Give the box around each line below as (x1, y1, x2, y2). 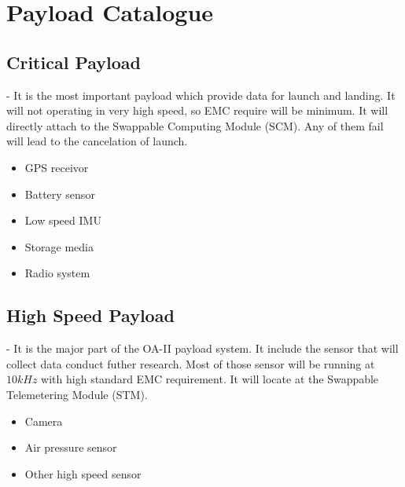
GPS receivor (24, 159, 89, 175)
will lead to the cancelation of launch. (6, 133, 188, 149)
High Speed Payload (6, 303, 175, 328)
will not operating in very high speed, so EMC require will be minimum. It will (6, 102, 388, 119)
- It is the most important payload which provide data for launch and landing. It (6, 86, 396, 103)
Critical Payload (6, 49, 141, 74)
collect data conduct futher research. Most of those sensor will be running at (6, 355, 375, 372)
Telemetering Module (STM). (6, 386, 148, 402)
